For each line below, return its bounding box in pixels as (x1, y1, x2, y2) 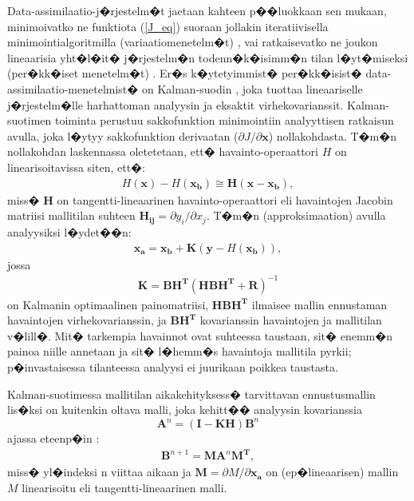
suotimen (7, 112, 52, 129)
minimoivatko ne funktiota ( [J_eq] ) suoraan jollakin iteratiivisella (7, 18, 329, 34)
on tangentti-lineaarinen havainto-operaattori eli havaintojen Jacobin (57, 191, 393, 208)
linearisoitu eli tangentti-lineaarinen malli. (22, 479, 227, 496)
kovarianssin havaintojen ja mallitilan (199, 312, 382, 328)
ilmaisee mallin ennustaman (251, 296, 388, 312)
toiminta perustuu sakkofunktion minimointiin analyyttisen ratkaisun (54, 112, 394, 129)
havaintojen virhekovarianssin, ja (7, 312, 167, 328)
